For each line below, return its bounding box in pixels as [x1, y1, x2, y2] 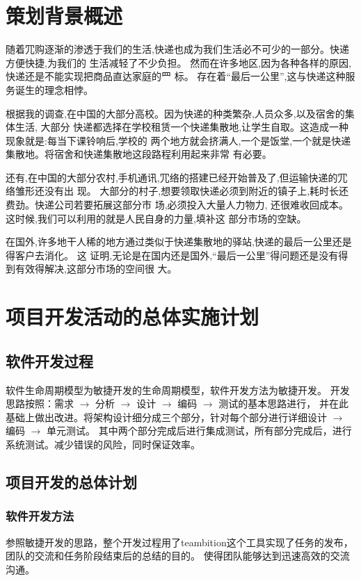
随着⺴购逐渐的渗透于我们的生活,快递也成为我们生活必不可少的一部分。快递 [6, 42, 349, 56]
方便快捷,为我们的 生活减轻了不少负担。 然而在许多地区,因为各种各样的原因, [6, 55, 351, 69]
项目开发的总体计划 [6, 470, 137, 492]
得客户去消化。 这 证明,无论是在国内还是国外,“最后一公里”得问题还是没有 [6, 247, 339, 262]
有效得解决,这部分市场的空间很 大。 [15, 261, 177, 276]
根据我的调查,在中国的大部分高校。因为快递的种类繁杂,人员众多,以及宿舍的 [6, 106, 345, 120]
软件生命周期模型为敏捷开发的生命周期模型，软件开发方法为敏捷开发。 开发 [6, 382, 350, 397]
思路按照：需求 [6, 396, 74, 411]
